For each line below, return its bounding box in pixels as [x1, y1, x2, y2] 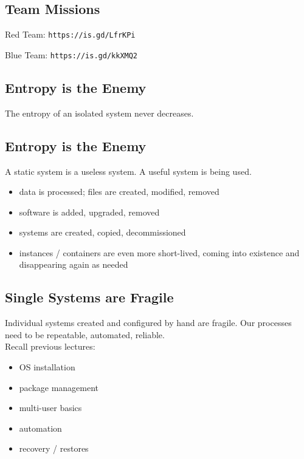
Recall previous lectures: [5, 340, 95, 353]
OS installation [19, 361, 75, 373]
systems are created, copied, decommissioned [19, 226, 186, 239]
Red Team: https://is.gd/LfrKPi [5, 28, 136, 41]
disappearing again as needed [19, 258, 128, 271]
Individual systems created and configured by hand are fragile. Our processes [5, 316, 292, 329]
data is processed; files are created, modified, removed [19, 185, 219, 198]
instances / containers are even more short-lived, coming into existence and [19, 246, 300, 259]
